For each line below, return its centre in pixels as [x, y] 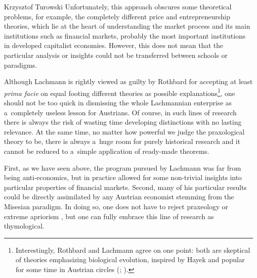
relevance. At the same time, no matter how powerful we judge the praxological [124, 131]
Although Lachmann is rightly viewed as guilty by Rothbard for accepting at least [128, 81]
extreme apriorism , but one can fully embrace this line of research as [109, 216]
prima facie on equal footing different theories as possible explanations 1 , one [120, 92]
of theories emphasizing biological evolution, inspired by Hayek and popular [130, 259]
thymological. [24, 226]
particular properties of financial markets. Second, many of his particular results [126, 187]
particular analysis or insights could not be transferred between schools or [116, 55]
